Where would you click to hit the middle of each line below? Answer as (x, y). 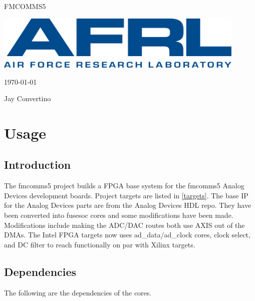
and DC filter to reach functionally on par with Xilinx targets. (100, 244)
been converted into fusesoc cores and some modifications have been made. (119, 215)
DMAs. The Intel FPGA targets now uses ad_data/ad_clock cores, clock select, (127, 235)
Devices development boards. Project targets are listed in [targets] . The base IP (126, 195)
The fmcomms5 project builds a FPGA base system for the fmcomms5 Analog (124, 186)
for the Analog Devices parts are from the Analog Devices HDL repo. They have (128, 205)
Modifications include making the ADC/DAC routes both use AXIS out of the (124, 225)
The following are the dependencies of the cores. (78, 292)
